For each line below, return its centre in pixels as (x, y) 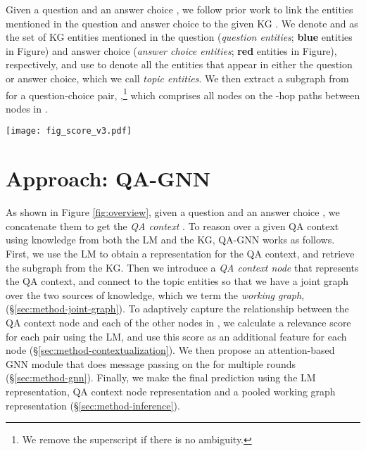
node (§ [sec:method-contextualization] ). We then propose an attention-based (170, 350)
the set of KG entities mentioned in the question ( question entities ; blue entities (179, 37)
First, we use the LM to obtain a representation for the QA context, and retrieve (180, 253)
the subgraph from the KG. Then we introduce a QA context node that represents (182, 267)
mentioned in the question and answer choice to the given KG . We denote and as (182, 23)
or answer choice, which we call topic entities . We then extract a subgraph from (177, 78)
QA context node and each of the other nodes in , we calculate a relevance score (178, 322)
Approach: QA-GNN (108, 178)
